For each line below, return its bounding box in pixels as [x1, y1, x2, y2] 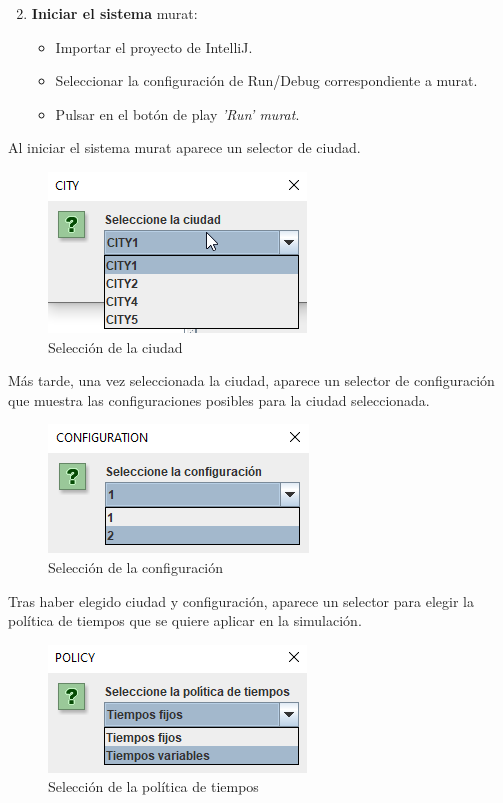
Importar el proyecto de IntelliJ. [55, 36, 253, 57]
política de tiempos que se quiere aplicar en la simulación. [8, 610, 362, 631]
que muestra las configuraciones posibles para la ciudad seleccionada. [8, 389, 430, 410]
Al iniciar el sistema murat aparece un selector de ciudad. [8, 137, 361, 158]
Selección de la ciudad [48, 336, 183, 357]
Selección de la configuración [48, 556, 224, 577]
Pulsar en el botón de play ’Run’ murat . [55, 103, 300, 124]
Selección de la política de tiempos [48, 776, 259, 797]
